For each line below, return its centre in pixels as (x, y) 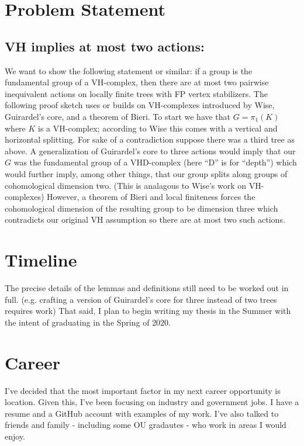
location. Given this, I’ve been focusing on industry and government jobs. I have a (152, 402)
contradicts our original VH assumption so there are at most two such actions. (145, 219)
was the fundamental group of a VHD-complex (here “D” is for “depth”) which (155, 162)
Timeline (41, 260)
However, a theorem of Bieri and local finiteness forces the (151, 197)
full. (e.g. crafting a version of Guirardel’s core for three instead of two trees (141, 299)
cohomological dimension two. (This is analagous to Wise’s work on (126, 185)
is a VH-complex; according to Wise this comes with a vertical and (158, 128)
